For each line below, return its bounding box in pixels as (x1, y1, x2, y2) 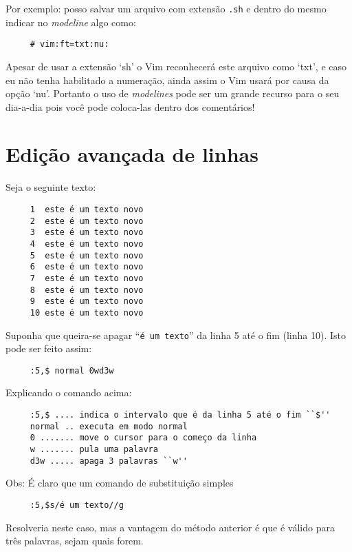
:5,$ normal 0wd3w (30, 365, 114, 376)
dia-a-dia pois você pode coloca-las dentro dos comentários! (5, 99, 255, 114)
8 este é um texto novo (30, 285, 144, 295)
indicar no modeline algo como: (5, 14, 136, 29)
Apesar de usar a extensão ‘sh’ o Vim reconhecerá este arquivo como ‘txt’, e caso (5, 59, 347, 73)
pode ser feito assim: (5, 341, 92, 356)
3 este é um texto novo (30, 227, 144, 238)
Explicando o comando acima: (5, 385, 132, 400)
